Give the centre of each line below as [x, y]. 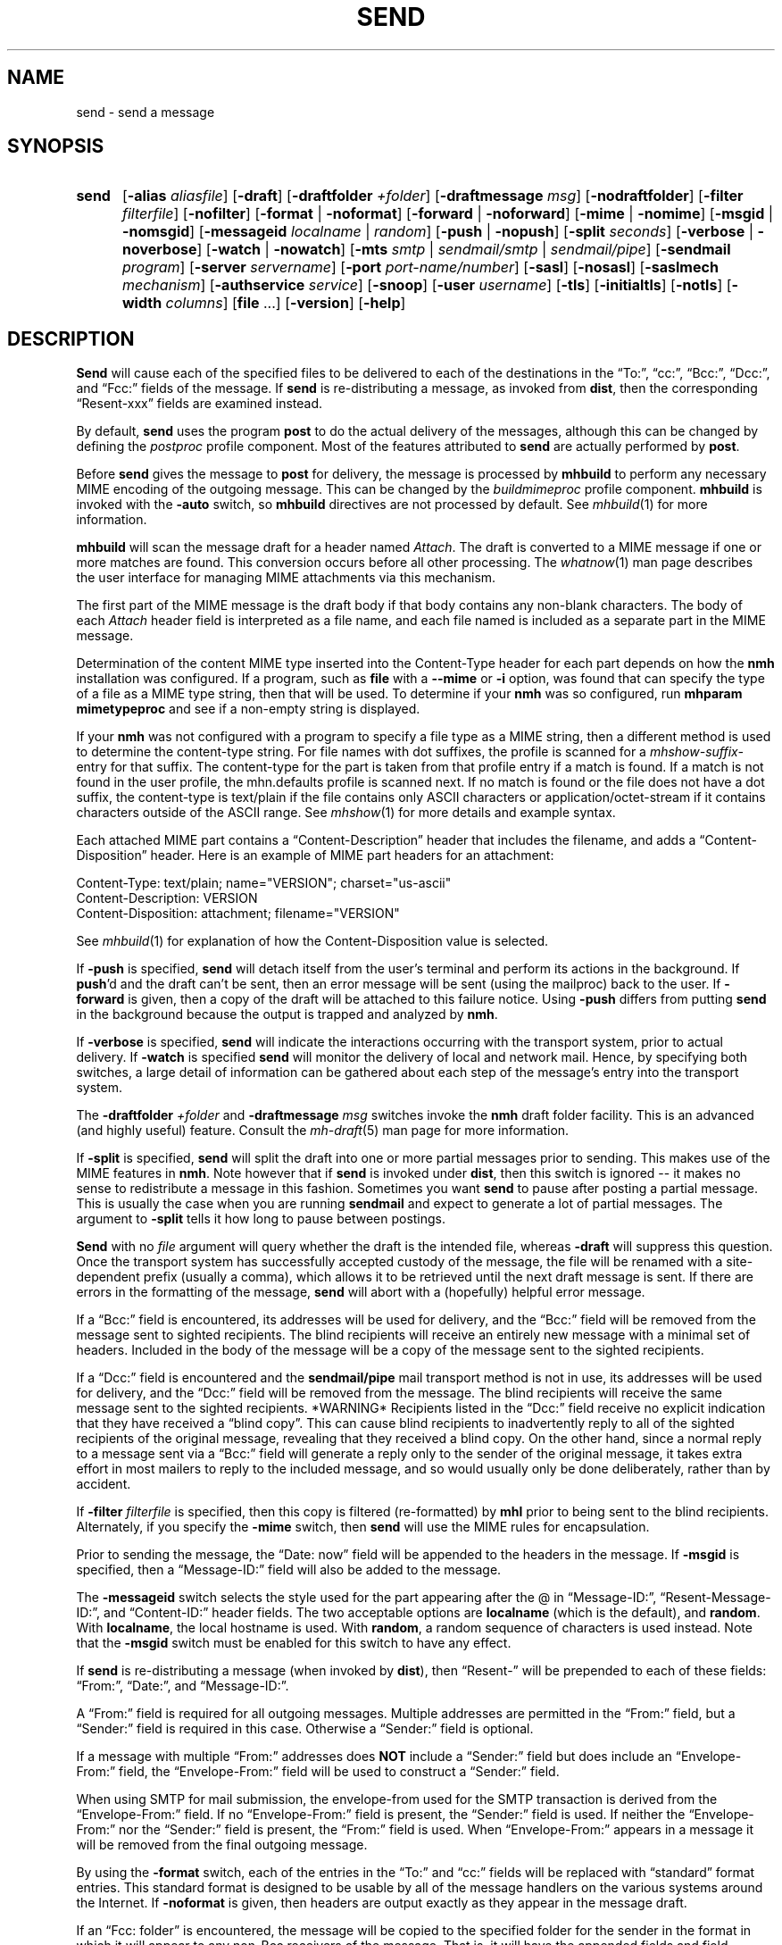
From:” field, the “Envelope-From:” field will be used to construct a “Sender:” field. [318, 1772]
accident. [104, 1484]
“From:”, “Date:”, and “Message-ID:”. [183, 1686]
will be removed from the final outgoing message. [222, 1845]
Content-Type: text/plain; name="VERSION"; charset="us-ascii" [264, 883]
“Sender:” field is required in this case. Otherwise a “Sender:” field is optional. [305, 1729]
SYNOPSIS [56, 146]
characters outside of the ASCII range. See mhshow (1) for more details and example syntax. [346, 813]
